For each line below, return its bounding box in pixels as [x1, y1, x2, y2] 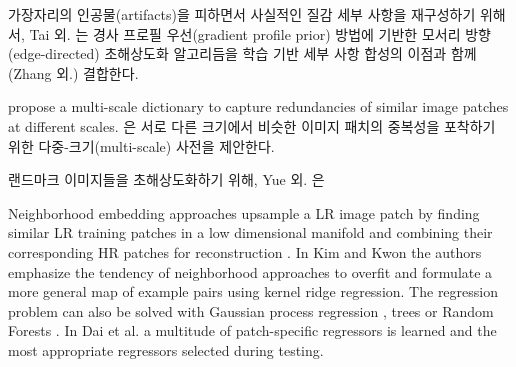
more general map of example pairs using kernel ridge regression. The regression [8, 281, 498, 302]
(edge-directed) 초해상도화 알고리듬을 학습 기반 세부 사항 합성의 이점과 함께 [8, 43, 477, 64]
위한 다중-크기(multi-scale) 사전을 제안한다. [8, 135, 275, 156]
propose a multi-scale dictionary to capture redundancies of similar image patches [8, 96, 509, 117]
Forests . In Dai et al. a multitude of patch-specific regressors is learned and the [8, 320, 497, 341]
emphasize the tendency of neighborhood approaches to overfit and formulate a [8, 261, 493, 282]
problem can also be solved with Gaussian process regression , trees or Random [8, 300, 494, 321]
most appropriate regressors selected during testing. [8, 339, 324, 360]
